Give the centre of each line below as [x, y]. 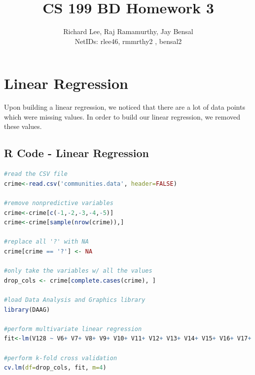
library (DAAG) [27, 310]
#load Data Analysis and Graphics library [75, 300]
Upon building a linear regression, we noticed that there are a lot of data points [125, 107]
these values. [23, 126]
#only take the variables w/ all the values [78, 271]
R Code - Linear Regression [76, 153]
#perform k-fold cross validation [61, 358]
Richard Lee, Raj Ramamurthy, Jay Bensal [128, 31]
